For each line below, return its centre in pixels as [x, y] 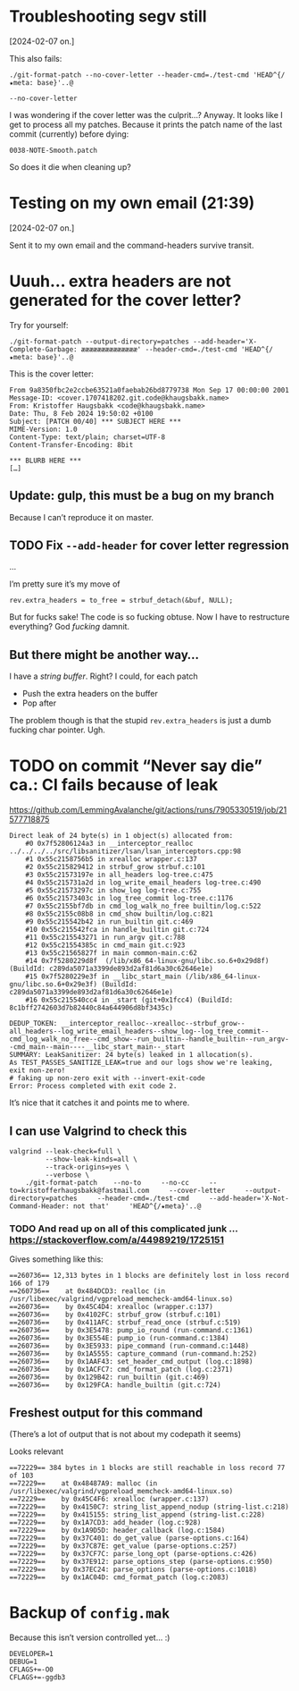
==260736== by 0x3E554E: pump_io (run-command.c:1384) [119, 1339]
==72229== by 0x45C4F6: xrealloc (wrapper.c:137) [109, 1500]
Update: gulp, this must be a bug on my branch [142, 496]
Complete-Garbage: [43, 349]
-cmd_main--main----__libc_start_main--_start [97, 1047]
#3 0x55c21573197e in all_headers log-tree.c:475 [120, 875]
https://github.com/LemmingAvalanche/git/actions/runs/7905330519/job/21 [148, 810]
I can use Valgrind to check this [98, 1131]
